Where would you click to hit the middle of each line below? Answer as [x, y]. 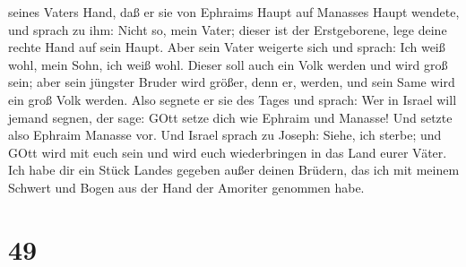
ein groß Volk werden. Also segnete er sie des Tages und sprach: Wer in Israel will [233, 99]
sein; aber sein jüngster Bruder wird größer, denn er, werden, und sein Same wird [232, 82]
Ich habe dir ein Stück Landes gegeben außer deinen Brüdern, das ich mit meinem [234, 170]
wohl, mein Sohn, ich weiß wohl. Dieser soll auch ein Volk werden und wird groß [228, 64]
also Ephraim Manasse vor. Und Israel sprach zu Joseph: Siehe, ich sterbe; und [225, 135]
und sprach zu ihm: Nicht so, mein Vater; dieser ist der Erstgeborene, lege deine [228, 29]
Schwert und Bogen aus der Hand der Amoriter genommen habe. [186, 187]
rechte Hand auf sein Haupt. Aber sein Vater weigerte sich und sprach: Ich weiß [227, 47]
